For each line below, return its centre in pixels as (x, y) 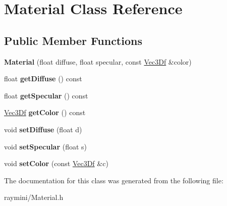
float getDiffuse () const (43, 79)
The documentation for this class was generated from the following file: (114, 180)
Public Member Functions (73, 40)
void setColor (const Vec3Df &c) (56, 163)
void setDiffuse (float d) (43, 129)
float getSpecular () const (46, 95)
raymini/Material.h (34, 197)
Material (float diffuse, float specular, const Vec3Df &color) (98, 61)
